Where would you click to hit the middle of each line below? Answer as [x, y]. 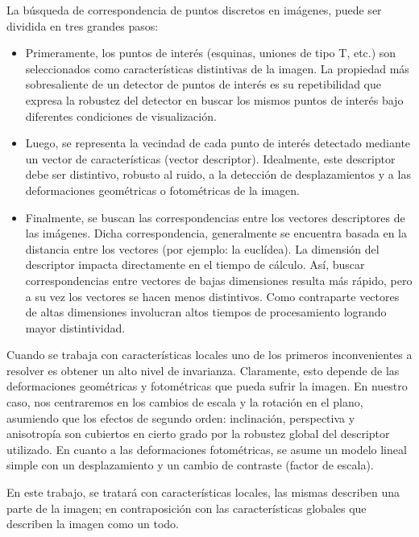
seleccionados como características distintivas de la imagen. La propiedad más [217, 68]
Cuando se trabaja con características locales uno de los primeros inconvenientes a [209, 355]
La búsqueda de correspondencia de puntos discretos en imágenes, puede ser [194, 10]
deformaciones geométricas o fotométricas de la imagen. [162, 190]
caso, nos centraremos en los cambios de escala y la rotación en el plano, [185, 402]
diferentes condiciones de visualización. [121, 116]
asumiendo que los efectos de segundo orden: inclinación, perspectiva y [181, 417]
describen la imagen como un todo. [93, 524]
